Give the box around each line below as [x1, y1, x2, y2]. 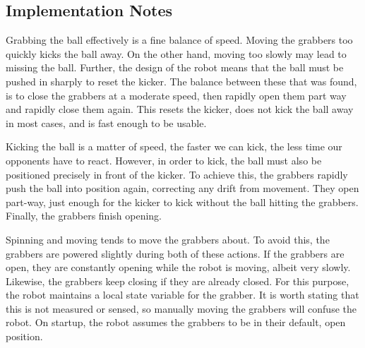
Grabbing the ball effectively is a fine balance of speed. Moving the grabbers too [6, 32, 353, 47]
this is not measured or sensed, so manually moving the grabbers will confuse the [6, 301, 357, 316]
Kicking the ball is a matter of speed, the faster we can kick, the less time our [6, 139, 342, 154]
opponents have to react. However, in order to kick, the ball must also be [6, 152, 322, 167]
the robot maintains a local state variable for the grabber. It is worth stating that [6, 287, 359, 302]
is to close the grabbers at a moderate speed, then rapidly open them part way [6, 88, 347, 102]
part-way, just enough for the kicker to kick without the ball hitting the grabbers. [6, 194, 359, 209]
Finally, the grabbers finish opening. [6, 208, 162, 223]
